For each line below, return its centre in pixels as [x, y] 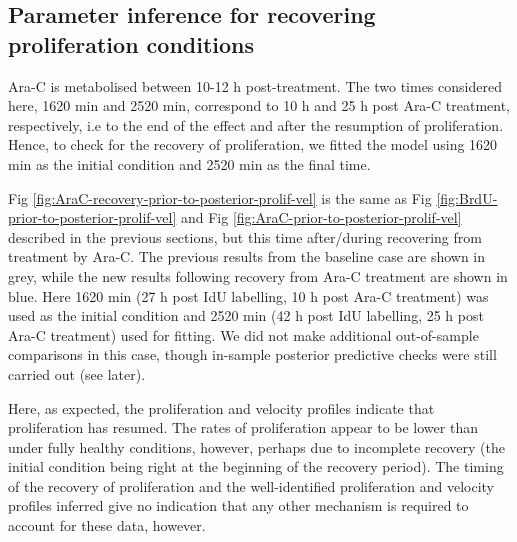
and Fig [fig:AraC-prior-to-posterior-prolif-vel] [321, 217]
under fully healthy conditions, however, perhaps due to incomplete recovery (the [256, 446]
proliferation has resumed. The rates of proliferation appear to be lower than [243, 427]
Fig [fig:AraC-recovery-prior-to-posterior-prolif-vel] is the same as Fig [220, 197]
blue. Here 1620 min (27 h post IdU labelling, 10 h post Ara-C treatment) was [248, 295]
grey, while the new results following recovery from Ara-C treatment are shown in [258, 275]
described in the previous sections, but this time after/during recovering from [245, 236]
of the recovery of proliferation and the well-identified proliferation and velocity [251, 485]
